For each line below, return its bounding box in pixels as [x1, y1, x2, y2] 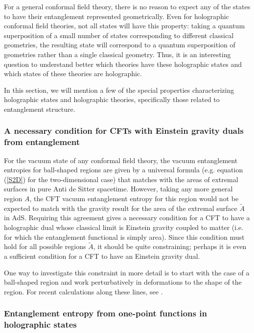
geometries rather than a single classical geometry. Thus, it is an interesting [4, 49, 231, 59]
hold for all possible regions [4, 241, 86, 251]
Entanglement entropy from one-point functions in [4, 307, 207, 319]
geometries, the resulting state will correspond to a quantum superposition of [4, 40, 235, 50]
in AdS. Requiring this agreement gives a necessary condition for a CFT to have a [4, 212, 250, 223]
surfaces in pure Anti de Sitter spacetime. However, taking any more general [4, 184, 233, 194]
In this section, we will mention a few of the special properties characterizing [4, 84, 234, 95]
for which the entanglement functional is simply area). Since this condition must [4, 231, 245, 242]
